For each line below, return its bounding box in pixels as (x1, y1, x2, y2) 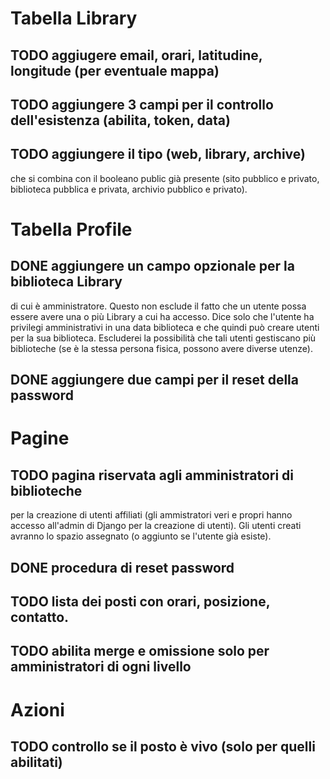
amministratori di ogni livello (10, 658, 192, 676)
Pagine (10, 427, 70, 450)
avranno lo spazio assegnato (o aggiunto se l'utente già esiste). (10, 530, 272, 542)
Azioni (10, 698, 65, 721)
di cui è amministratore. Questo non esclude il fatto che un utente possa (10, 300, 307, 312)
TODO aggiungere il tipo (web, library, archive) (10, 146, 306, 163)
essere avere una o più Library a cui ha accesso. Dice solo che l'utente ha (10, 310, 315, 322)
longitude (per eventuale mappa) (10, 62, 220, 79)
